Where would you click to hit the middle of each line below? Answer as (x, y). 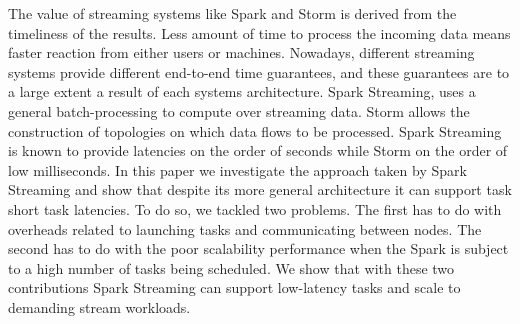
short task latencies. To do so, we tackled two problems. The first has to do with (255, 208)
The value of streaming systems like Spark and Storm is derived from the (232, 13)
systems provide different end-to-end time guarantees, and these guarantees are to (259, 71)
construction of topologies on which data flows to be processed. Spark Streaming (255, 130)
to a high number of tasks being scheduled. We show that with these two (231, 267)
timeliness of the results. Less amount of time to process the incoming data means (259, 32)
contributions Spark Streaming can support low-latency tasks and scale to (234, 287)
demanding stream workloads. (99, 306)
